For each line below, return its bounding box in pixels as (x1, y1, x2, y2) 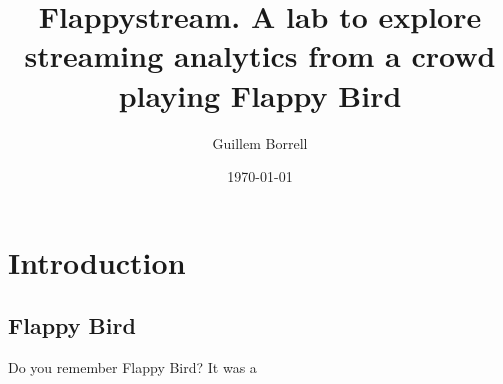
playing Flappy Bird (118, 74, 402, 115)
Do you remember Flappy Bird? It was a (8, 357, 257, 378)
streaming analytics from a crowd (24, 35, 496, 76)
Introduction (8, 241, 186, 282)
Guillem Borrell (212, 132, 308, 153)
